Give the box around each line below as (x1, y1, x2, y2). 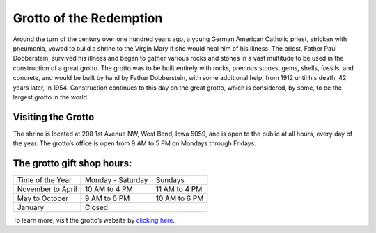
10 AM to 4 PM (84, 184, 133, 194)
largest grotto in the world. (13, 93, 89, 101)
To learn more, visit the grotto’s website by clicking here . (13, 216, 175, 225)
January (17, 202, 45, 212)
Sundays (155, 175, 185, 185)
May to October (17, 193, 69, 203)
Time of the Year (17, 175, 72, 185)
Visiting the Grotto (13, 111, 95, 123)
